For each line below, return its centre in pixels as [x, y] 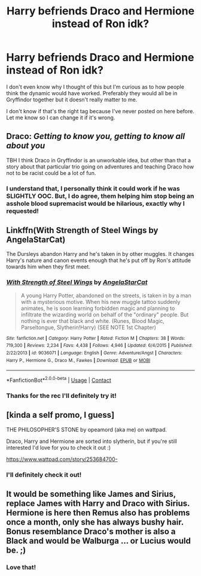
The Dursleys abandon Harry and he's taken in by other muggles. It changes [100, 254]
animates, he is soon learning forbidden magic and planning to [98, 308]
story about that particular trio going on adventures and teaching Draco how [100, 167]
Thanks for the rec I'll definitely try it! [61, 396]
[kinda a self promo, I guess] [60, 415]
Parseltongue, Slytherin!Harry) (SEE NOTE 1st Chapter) [89, 327]
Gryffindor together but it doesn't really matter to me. [72, 99]
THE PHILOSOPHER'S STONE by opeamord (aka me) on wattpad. [87, 429]
